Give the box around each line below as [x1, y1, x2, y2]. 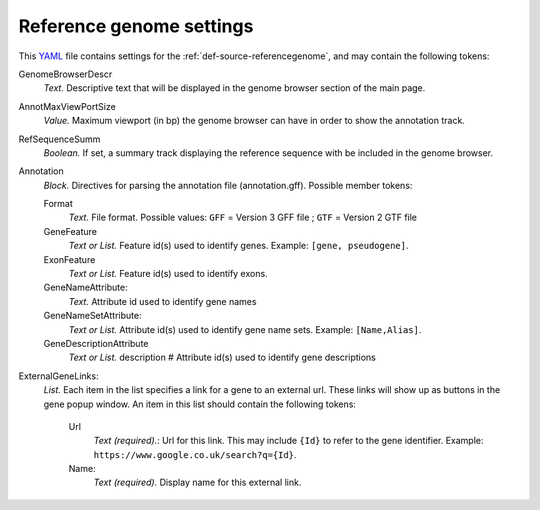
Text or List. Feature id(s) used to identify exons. [68, 268, 269, 280]
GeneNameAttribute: [43, 281, 129, 294]
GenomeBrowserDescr [18, 68, 113, 80]
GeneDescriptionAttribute [43, 337, 149, 349]
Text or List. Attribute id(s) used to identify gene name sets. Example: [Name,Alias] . [68, 323, 422, 335]
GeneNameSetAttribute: [43, 310, 142, 322]
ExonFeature [43, 253, 96, 265]
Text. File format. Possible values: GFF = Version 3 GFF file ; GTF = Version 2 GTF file [68, 211, 418, 224]
